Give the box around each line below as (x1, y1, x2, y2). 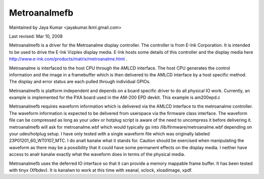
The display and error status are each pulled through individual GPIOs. (9, 79, 151, 85)
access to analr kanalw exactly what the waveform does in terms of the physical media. (9, 152, 185, 157)
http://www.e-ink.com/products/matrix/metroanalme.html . (9, 56, 128, 62)
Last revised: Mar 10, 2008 (9, 33, 63, 39)
